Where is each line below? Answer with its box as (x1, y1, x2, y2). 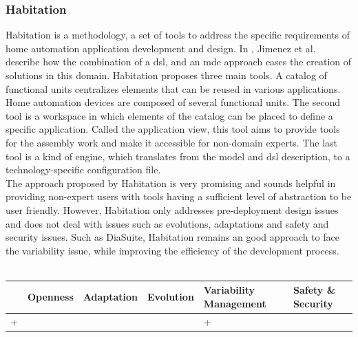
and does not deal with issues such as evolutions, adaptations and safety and (6, 216, 329, 230)
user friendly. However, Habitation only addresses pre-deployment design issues (6, 202, 339, 217)
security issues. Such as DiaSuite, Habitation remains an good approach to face (6, 230, 339, 244)
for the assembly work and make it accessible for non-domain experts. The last (6, 135, 338, 149)
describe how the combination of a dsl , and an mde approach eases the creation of (6, 54, 352, 69)
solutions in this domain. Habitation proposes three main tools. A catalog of (6, 68, 327, 82)
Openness (27, 290, 74, 304)
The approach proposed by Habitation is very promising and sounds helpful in (6, 175, 336, 190)
